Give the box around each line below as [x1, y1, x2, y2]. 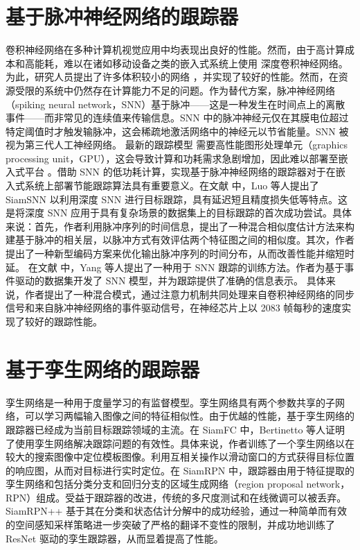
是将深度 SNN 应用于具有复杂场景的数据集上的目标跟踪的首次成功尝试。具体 [6, 205, 352, 220]
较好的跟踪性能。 [24, 314, 102, 328]
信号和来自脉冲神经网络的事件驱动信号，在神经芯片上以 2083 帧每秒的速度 [6, 300, 342, 315]
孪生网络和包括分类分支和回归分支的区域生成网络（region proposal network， [6, 476, 350, 491]
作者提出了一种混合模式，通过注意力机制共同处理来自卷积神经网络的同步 [24, 286, 354, 301]
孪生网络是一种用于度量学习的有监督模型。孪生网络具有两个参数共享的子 [6, 395, 335, 409]
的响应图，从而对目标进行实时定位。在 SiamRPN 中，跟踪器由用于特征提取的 [6, 463, 354, 477]
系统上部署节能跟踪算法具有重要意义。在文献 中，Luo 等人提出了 [24, 178, 319, 193]
